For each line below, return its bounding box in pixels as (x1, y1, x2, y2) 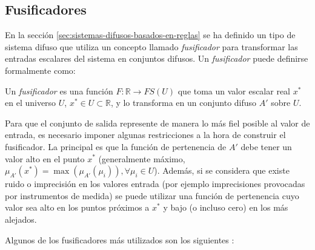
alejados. (5, 212, 37, 225)
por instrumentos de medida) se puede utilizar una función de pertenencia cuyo (5, 189, 299, 202)
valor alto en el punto (5, 152, 85, 165)
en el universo (5, 96, 56, 109)
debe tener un (240, 140, 292, 153)
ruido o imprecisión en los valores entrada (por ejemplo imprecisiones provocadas (5, 177, 305, 190)
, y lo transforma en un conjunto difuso (110, 96, 257, 109)
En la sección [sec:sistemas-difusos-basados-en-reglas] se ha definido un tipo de (5, 28, 296, 41)
